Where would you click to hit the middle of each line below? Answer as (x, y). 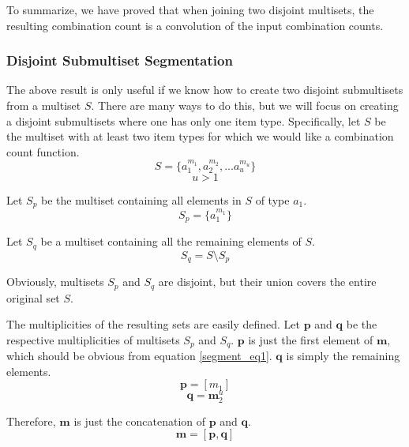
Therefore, (31, 421)
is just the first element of (311, 339)
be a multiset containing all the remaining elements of (171, 241)
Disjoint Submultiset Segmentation (120, 60)
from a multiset (44, 105)
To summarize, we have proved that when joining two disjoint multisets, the (190, 9)
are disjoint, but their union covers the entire (267, 282)
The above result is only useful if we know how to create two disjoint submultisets (205, 90)
